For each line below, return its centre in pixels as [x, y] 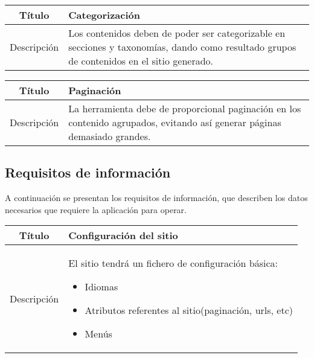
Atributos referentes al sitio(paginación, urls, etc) [189, 310]
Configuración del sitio [123, 235]
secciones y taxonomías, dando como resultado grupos [182, 47]
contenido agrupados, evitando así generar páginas [175, 122]
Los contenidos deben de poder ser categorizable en [177, 33]
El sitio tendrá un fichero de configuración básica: [173, 263]
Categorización [104, 15]
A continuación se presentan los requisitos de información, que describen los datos [156, 198]
